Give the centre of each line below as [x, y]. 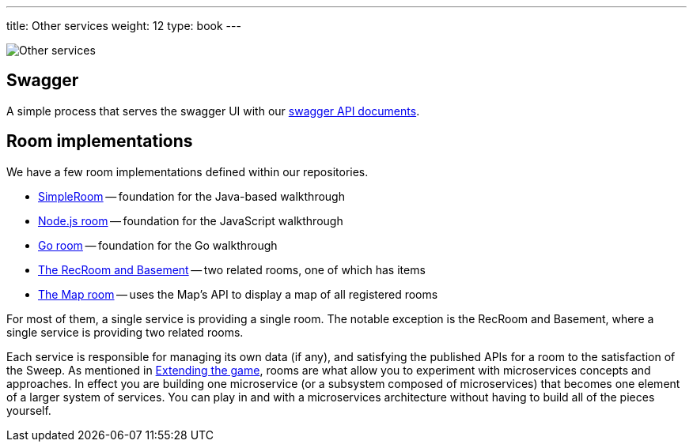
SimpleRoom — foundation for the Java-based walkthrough [191, 196]
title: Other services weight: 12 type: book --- [124, 26]
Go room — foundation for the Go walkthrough [158, 245]
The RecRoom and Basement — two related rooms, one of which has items [232, 269]
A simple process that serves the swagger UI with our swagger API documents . [213, 111]
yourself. [29, 410]
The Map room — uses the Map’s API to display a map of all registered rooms [238, 294]
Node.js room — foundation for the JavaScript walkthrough [191, 220]
